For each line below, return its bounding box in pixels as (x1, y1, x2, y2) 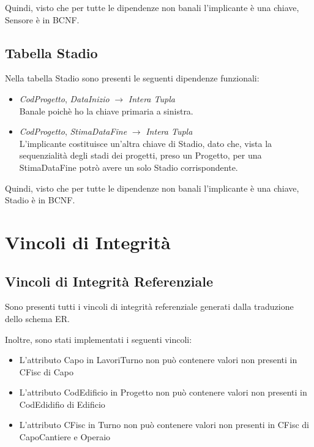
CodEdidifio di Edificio (19, 397, 105, 410)
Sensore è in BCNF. (5, 13, 80, 26)
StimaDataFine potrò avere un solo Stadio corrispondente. (19, 160, 238, 173)
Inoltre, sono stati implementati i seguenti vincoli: (5, 332, 192, 345)
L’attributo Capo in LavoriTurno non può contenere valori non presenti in (19, 353, 297, 366)
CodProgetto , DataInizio (19, 92, 110, 105)
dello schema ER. (5, 312, 70, 325)
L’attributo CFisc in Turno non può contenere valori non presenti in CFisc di (19, 418, 309, 431)
